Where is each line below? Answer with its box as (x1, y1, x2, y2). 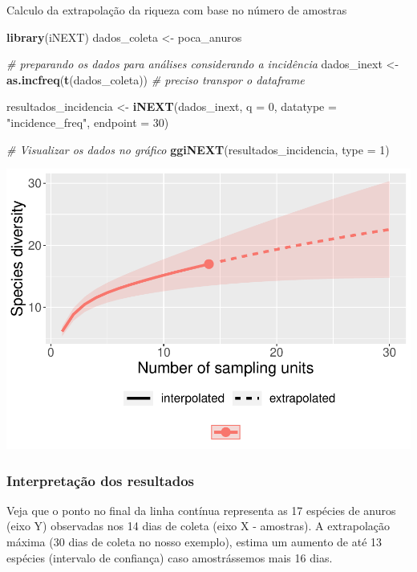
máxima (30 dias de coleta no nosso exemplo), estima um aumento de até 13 (6, 533, 383, 550)
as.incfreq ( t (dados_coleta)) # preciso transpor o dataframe (6, 71, 305, 88)
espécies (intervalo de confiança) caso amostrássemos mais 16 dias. (6, 549, 333, 566)
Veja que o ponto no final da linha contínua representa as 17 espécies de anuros (6, 501, 396, 518)
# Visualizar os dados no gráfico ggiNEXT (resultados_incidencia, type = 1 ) (6, 141, 390, 157)
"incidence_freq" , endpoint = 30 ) (6, 113, 169, 130)
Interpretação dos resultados (6, 470, 194, 490)
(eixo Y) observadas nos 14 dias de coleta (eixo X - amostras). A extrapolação (6, 517, 391, 534)
